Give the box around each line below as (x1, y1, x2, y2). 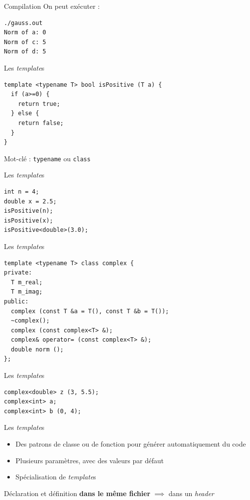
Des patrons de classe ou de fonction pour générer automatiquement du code (15, 439, 246, 449)
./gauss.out (4, 19, 43, 26)
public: (4, 298, 29, 305)
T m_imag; (11, 288, 43, 296)
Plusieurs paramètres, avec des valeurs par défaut (15, 455, 164, 465)
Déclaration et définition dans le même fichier (4, 488, 150, 498)
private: (4, 269, 32, 276)
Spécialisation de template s (15, 472, 96, 482)
